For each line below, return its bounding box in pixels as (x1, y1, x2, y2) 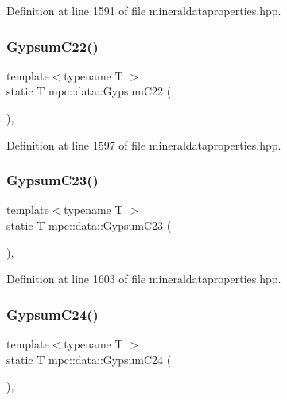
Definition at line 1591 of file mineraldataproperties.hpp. (6, 2, 281, 18)
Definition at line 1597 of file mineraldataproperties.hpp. (6, 136, 281, 153)
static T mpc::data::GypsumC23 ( (6, 217, 172, 233)
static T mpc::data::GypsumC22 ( (6, 83, 172, 99)
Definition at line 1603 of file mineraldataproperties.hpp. (6, 270, 281, 287)
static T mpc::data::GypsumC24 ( (6, 351, 172, 367)
